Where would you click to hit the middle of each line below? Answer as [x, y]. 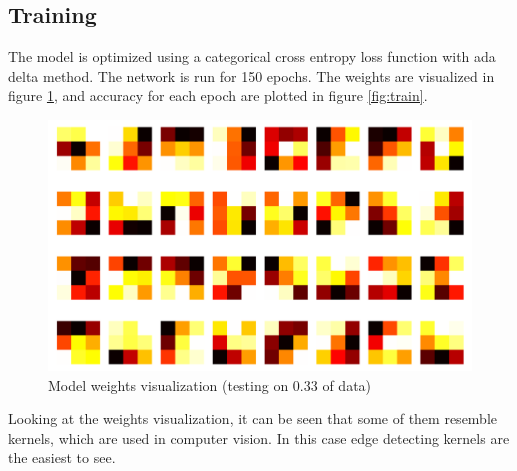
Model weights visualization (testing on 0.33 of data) [210, 384]
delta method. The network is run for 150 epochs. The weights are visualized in [251, 75]
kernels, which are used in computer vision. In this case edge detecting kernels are [259, 437]
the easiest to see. [62, 457]
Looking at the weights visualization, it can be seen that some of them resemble [253, 418]
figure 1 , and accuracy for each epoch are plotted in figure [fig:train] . [218, 95]
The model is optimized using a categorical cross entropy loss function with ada [252, 56]
